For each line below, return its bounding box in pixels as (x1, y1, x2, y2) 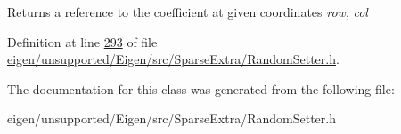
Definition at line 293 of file (7, 32, 158, 51)
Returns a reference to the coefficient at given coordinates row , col (7, 3, 368, 20)
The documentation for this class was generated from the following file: (7, 79, 395, 98)
